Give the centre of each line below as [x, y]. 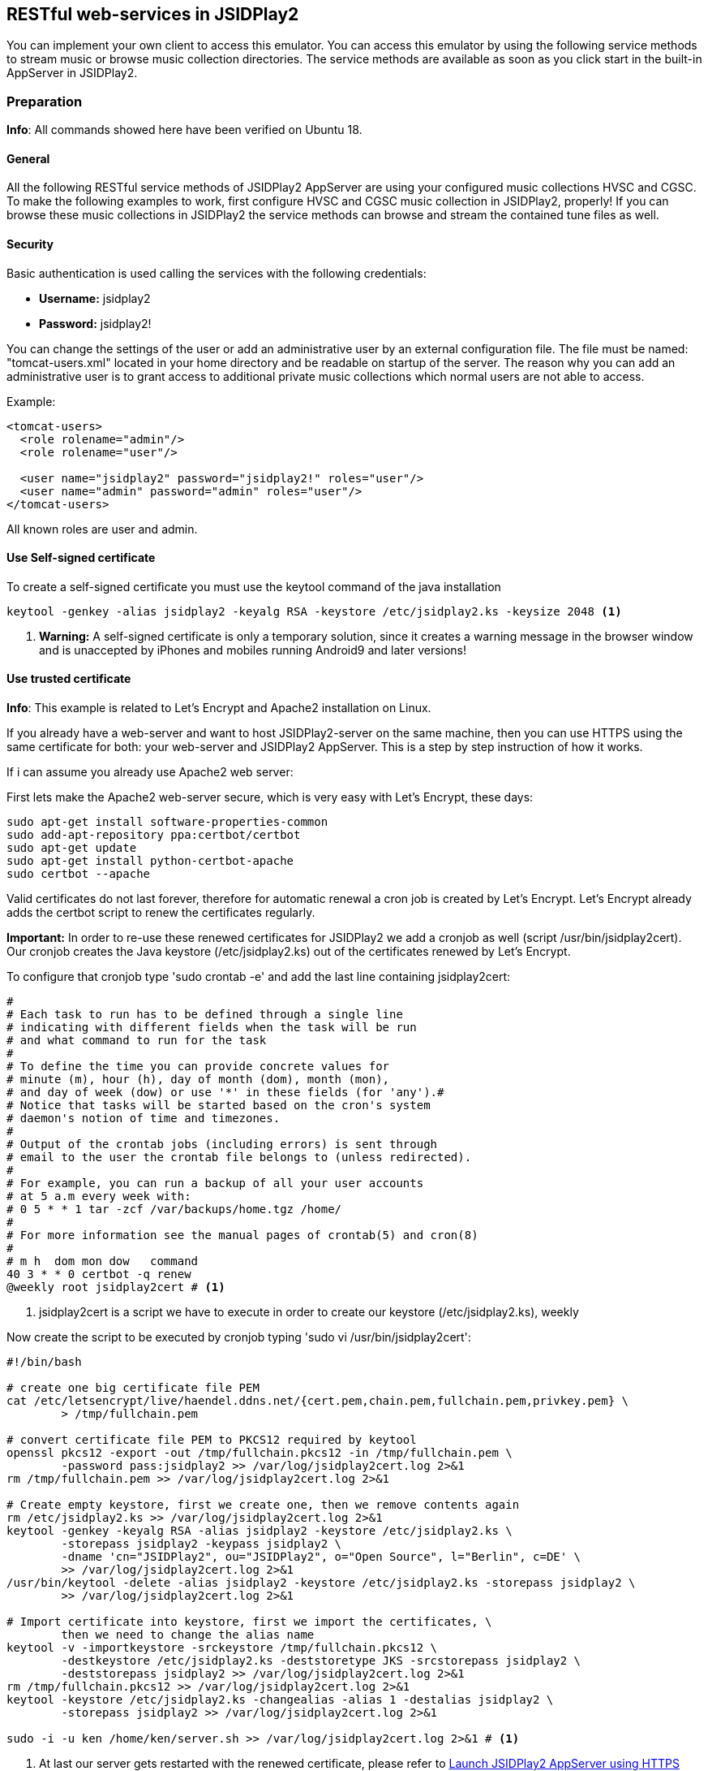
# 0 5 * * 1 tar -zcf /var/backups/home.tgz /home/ [174, 1209]
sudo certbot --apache [79, 874]
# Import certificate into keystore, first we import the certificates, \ [249, 1622]
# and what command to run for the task [137, 1041]
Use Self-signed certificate [81, 558]
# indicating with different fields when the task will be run [212, 1028]
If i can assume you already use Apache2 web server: [150, 772]
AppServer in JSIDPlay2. [72, 73]
